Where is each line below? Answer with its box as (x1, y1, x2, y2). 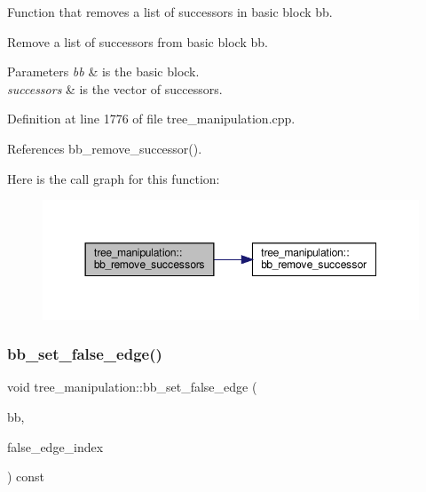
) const (7, 467, 45, 486)
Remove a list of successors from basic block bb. (7, 32, 268, 51)
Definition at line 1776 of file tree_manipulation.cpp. (7, 109, 296, 128)
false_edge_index (7, 437, 104, 456)
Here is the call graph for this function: (7, 169, 220, 187)
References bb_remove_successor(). (7, 139, 202, 157)
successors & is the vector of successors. (7, 79, 223, 98)
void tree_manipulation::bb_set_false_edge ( (7, 377, 257, 396)
